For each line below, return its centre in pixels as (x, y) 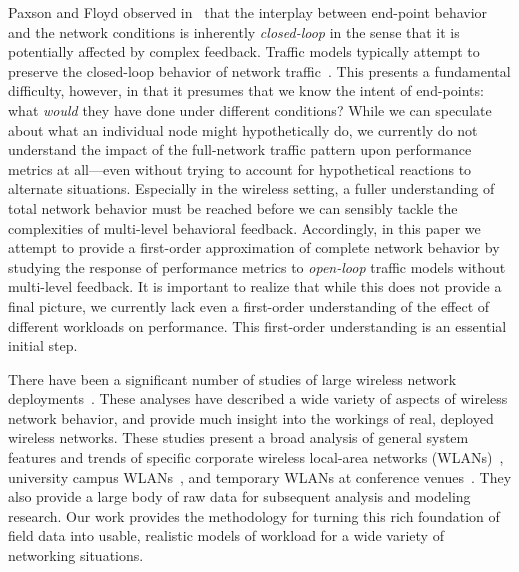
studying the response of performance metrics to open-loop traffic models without (257, 266)
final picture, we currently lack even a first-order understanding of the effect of (249, 305)
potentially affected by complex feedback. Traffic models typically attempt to (244, 51)
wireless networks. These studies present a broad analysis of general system (238, 437)
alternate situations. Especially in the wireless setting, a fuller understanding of (251, 188)
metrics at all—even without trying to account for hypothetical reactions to (240, 168)
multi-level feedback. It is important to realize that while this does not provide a (255, 286)
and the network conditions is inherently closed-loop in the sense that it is (234, 31)
